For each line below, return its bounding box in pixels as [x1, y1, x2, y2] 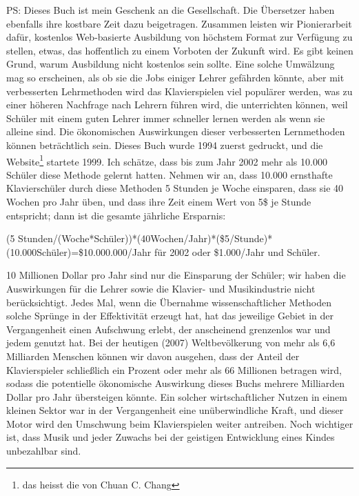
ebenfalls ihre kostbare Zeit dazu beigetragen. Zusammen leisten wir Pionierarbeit [6, 16, 352, 30]
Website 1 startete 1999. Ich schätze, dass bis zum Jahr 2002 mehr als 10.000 [6, 152, 327, 168]
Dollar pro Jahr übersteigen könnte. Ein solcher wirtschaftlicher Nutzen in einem [6, 389, 347, 404]
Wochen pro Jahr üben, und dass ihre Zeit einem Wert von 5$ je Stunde [6, 194, 311, 208]
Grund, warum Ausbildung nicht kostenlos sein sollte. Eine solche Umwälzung [6, 57, 335, 71]
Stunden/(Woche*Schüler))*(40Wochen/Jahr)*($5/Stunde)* [18, 231, 273, 246]
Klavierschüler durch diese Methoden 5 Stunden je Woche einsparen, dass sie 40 [6, 181, 344, 195]
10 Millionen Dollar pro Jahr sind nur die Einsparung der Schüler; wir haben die [6, 268, 346, 282]
